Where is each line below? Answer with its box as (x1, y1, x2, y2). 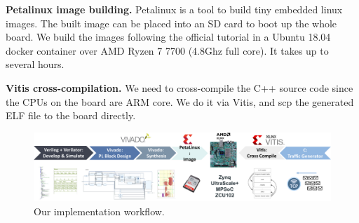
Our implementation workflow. (34, 203, 165, 218)
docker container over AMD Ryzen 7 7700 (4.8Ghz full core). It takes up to (6, 43, 329, 58)
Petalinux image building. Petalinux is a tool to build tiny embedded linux (6, 2, 343, 16)
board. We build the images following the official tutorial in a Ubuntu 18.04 (6, 29, 331, 44)
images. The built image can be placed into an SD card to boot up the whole (6, 15, 337, 30)
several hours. (6, 57, 65, 72)
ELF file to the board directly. (6, 108, 136, 123)
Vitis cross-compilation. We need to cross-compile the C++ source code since (6, 80, 353, 95)
